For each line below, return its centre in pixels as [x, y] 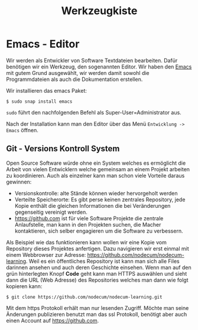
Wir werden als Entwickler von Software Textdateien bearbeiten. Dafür [92, 60]
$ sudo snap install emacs [39, 102]
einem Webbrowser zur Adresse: [46, 254]
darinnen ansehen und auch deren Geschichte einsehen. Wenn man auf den [99, 267]
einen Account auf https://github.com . [53, 321]
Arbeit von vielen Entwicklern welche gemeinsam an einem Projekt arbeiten [98, 169]
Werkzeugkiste [99, 11]
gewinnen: [19, 182]
